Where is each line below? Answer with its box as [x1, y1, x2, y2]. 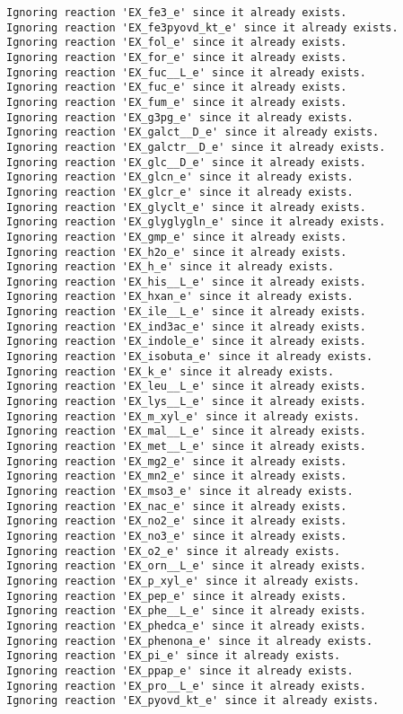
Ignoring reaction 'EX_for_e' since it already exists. [6, 50, 347, 64]
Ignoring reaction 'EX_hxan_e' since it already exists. [6, 290, 354, 304]
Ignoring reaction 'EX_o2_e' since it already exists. [6, 544, 341, 558]
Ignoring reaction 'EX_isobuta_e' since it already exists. [6, 350, 373, 364]
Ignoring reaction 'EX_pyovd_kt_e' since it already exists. [6, 694, 380, 708]
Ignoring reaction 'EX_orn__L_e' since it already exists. [6, 560, 366, 573]
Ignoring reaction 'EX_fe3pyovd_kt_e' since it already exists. [6, 21, 399, 34]
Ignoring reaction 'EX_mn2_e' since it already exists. [6, 470, 347, 483]
